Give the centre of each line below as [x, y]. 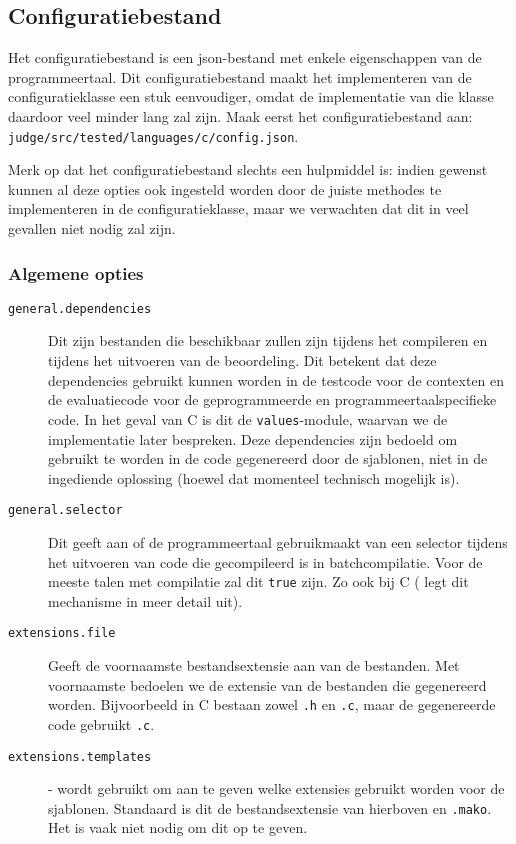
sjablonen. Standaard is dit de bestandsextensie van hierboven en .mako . [270, 807]
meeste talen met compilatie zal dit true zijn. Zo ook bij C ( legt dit [258, 581]
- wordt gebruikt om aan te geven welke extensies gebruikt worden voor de [276, 788]
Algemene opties [76, 272]
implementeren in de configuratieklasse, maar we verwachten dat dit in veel [238, 208]
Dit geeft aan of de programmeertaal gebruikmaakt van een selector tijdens [278, 541]
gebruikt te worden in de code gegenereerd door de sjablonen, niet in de [268, 458]
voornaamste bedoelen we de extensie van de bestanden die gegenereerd [267, 684]
